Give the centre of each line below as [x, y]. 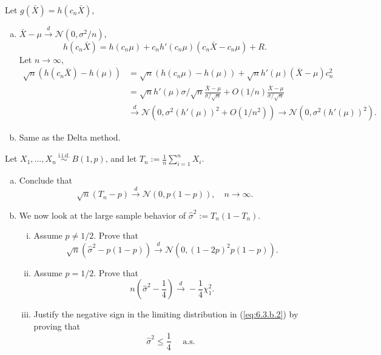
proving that [57, 326]
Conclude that [46, 180]
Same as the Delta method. [70, 137]
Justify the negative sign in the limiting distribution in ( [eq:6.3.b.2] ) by [166, 314]
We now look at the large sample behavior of [103, 215]
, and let [121, 158]
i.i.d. [64, 155]
